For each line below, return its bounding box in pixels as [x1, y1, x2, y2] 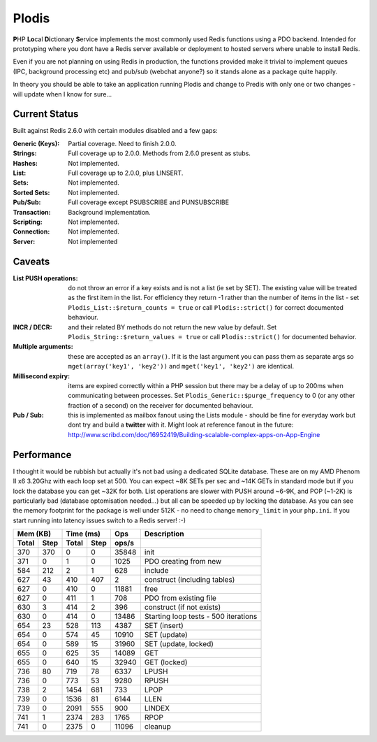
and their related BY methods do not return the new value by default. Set [68, 322, 277, 331]
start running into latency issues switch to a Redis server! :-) [13, 516, 186, 525]
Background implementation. [68, 208, 151, 216]
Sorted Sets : [13, 188, 50, 197]
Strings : [13, 149, 37, 157]
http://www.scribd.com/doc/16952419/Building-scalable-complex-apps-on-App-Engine [68, 430, 320, 438]
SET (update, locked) [144, 639, 214, 649]
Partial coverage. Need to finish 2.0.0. [68, 139, 177, 148]
